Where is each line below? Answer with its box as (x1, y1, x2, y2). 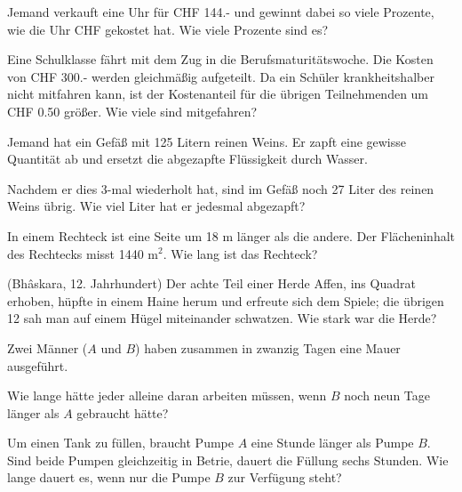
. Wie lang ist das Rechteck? (163, 244, 318, 262)
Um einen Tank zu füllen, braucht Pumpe (7, 433, 234, 452)
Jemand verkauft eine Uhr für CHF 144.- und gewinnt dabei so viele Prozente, (7, 3, 434, 20)
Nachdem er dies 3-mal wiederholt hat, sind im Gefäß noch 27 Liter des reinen (7, 179, 434, 198)
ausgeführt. (7, 356, 68, 375)
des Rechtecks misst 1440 (7, 244, 144, 262)
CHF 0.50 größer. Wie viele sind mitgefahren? (7, 101, 258, 120)
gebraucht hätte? (76, 403, 169, 422)
